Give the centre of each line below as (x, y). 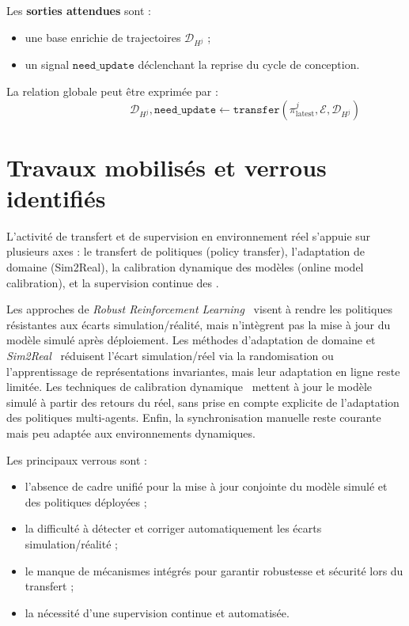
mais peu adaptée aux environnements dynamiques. (131, 433)
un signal (47, 64)
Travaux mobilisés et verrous (167, 167)
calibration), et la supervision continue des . (113, 282)
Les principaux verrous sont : (77, 459)
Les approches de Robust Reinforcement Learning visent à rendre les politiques (199, 309)
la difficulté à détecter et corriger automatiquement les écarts (173, 528)
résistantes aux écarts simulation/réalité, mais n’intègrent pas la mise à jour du (199, 324)
